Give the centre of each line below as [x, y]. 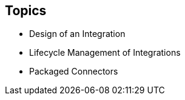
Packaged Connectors [74, 72]
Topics [26, 11]
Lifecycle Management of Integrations [105, 53]
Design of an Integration [77, 34]
